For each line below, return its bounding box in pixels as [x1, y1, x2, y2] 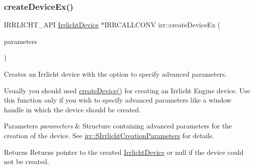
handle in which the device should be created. [4, 104, 141, 114]
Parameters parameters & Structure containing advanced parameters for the [4, 121, 232, 131]
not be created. [4, 156, 49, 167]
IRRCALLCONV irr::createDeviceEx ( [104, 20, 221, 30]
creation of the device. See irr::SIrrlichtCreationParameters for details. [4, 130, 214, 140]
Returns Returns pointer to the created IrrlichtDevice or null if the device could [4, 147, 244, 157]
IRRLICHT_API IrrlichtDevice [4, 20, 99, 30]
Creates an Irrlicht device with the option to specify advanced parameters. [4, 69, 227, 79]
